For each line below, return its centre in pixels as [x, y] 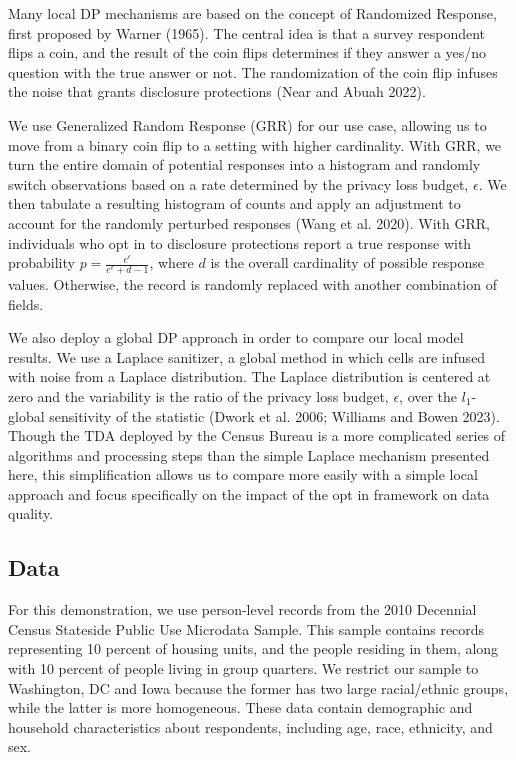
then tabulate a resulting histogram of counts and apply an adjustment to [234, 203]
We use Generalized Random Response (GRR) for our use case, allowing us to [247, 124]
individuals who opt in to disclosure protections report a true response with [240, 242]
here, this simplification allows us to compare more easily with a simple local [243, 474]
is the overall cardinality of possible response [347, 262]
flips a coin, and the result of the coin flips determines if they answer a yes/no [247, 52]
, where [171, 262]
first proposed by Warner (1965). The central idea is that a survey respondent [247, 32]
